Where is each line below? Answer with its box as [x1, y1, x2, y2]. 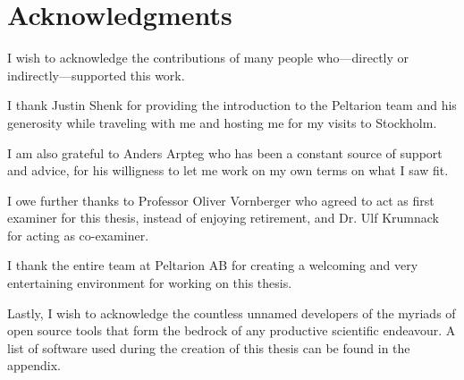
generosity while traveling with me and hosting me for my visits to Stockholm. [7, 113, 437, 131]
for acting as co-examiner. [7, 225, 149, 244]
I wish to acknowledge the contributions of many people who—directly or [7, 48, 409, 67]
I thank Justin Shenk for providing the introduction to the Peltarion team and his [7, 96, 457, 114]
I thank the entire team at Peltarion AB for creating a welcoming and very [7, 256, 418, 274]
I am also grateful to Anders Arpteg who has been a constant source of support [7, 143, 443, 162]
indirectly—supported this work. [7, 65, 185, 84]
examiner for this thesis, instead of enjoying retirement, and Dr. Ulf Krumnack [7, 208, 439, 227]
